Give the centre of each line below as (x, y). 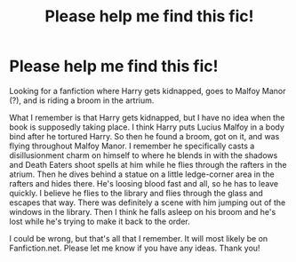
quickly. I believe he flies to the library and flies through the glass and (136, 193)
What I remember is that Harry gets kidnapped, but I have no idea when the (147, 117)
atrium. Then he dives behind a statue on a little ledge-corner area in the (142, 174)
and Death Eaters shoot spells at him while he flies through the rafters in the (148, 164)
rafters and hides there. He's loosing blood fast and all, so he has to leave (144, 183)
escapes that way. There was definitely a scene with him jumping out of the (148, 202)
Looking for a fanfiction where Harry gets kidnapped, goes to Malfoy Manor (148, 91)
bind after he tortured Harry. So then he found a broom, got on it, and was (144, 136)
